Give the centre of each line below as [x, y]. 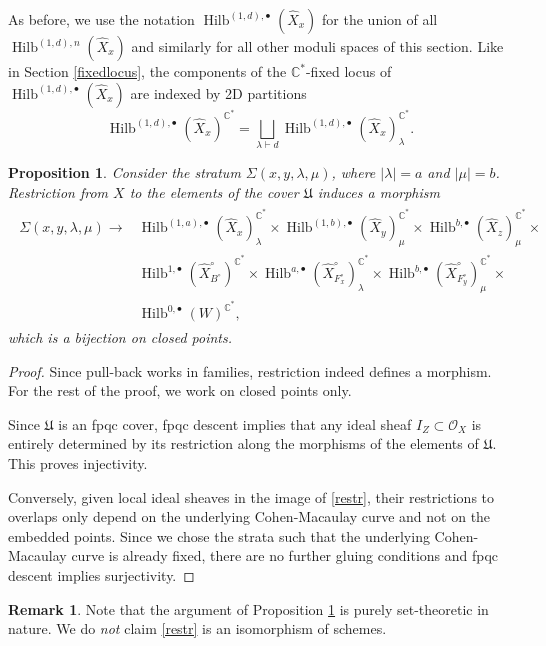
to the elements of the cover [214, 191]
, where [353, 171]
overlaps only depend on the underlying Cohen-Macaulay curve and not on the [249, 516]
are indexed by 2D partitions [218, 92]
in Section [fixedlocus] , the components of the [147, 71]
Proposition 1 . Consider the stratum [124, 171]
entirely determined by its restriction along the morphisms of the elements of [243, 443]
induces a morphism [378, 191]
